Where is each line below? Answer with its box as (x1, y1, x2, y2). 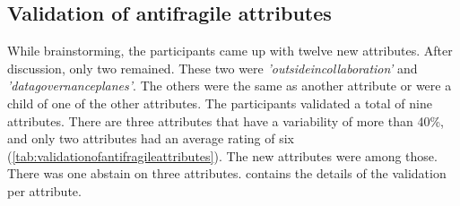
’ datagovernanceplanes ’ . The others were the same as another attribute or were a (7, 76, 452, 95)
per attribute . (7, 181, 82, 200)
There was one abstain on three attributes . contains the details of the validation (7, 164, 447, 183)
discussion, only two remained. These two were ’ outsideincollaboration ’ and (7, 58, 418, 77)
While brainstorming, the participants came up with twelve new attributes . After (7, 41, 453, 60)
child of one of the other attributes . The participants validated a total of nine (7, 93, 432, 112)
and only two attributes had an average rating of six (7, 129, 294, 148)
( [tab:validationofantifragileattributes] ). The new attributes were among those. (7, 146, 438, 165)
